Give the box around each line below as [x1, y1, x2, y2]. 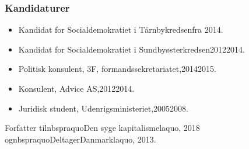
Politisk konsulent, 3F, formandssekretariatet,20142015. [18, 63, 216, 75]
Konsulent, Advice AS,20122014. [18, 82, 135, 94]
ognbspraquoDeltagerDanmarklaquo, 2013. [5, 133, 156, 145]
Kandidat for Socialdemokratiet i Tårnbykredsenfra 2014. [18, 23, 223, 36]
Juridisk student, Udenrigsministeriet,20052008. [18, 102, 188, 114]
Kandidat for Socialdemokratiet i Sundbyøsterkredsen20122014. [18, 43, 245, 55]
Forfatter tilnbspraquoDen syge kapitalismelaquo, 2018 [5, 122, 200, 134]
